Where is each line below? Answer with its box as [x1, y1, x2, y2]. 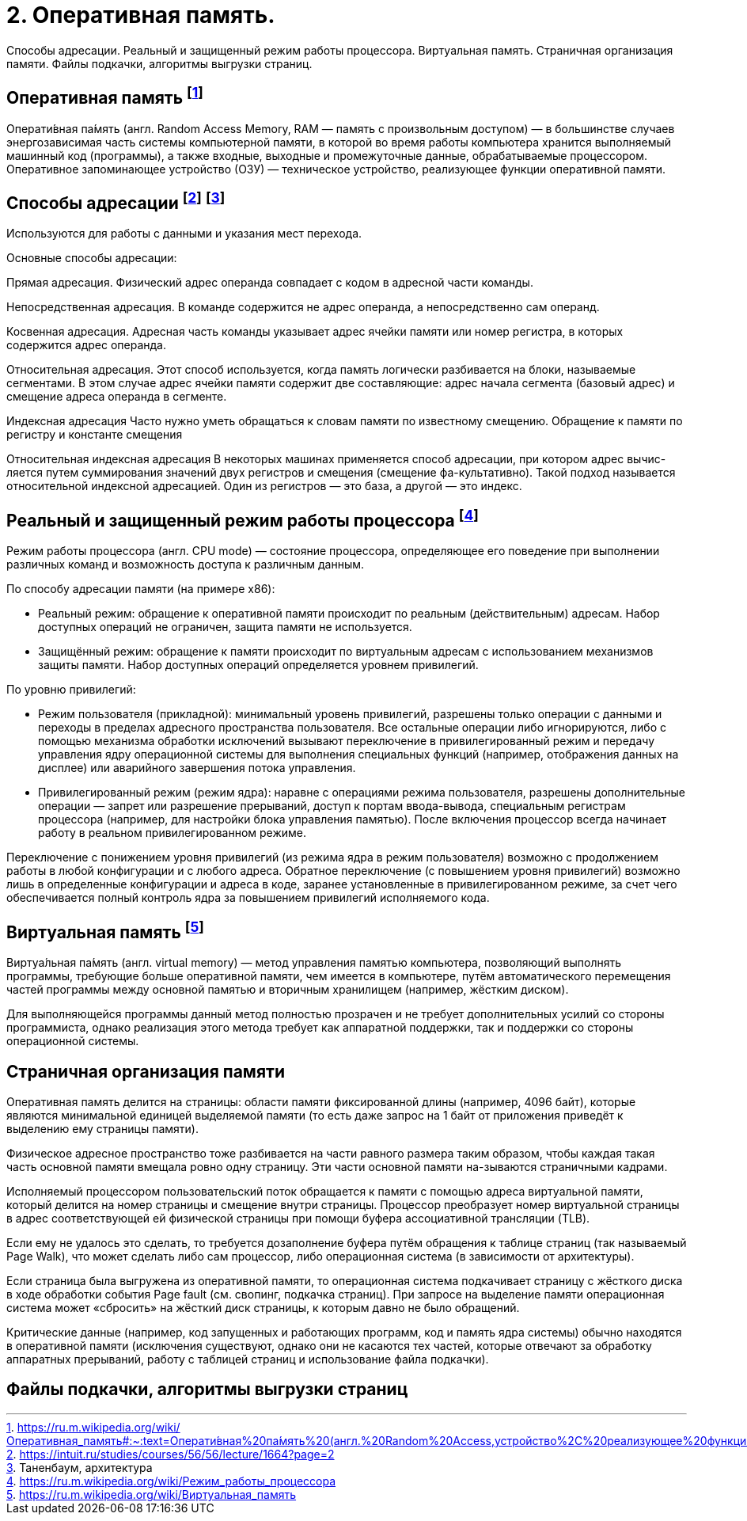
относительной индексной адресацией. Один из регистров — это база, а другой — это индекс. [6, 479, 522, 493]
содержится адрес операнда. [6, 338, 166, 352]
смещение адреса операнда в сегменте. [6, 390, 227, 404]
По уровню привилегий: [6, 683, 136, 697]
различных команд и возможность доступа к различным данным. [6, 557, 365, 572]
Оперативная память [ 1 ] [6, 84, 203, 108]
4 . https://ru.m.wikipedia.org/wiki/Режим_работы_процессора [6, 1473, 336, 1488]
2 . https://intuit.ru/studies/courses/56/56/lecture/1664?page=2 [6, 1447, 335, 1461]
